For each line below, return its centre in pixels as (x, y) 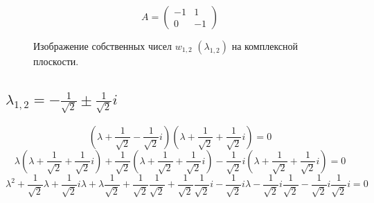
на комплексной (265, 46)
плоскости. (56, 61)
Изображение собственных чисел (103, 46)
